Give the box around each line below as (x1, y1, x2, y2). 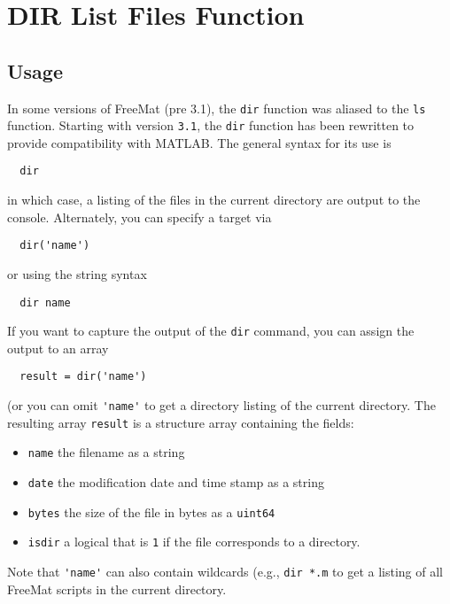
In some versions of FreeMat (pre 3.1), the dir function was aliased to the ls (7, 98, 426, 117)
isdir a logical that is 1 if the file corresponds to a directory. (27, 532, 361, 551)
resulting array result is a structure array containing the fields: (7, 413, 354, 431)
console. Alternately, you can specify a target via (7, 207, 272, 226)
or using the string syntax (7, 264, 147, 283)
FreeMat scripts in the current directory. (7, 579, 227, 598)
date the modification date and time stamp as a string (27, 473, 324, 492)
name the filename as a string (27, 443, 185, 461)
